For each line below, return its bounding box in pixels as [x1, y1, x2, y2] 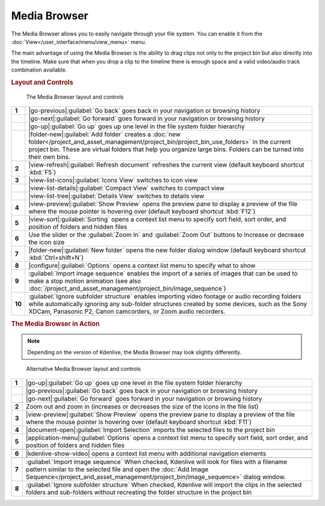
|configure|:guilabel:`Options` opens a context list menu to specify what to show [28, 262, 256, 270]
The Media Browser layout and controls [26, 93, 124, 100]
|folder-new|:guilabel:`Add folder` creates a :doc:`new [28, 130, 181, 138]
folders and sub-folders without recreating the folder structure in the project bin [26, 488, 252, 496]
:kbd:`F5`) [28, 168, 57, 177]
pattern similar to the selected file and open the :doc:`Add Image [26, 465, 209, 474]
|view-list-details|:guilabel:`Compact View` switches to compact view [28, 184, 225, 193]
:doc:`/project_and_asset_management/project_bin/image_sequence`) [28, 285, 226, 293]
